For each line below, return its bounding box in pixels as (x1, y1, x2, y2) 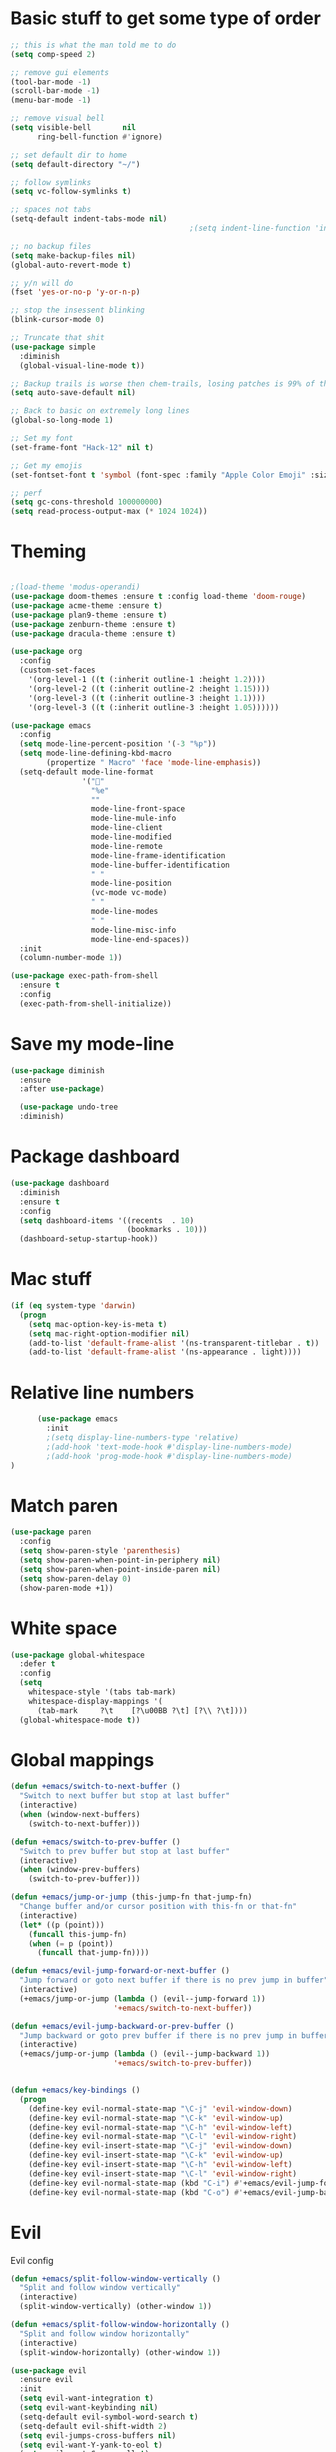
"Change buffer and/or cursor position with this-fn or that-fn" (19, 1902, 298, 1912)
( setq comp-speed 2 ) (10, 49, 97, 59)
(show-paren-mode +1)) (19, 1583, 114, 1593)
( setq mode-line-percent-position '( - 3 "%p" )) (19, 739, 217, 749)
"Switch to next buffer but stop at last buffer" (19, 1791, 230, 1801)
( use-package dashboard (10, 1178, 110, 1188)
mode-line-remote (90, 841, 163, 851)
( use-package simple (10, 342, 97, 352)
